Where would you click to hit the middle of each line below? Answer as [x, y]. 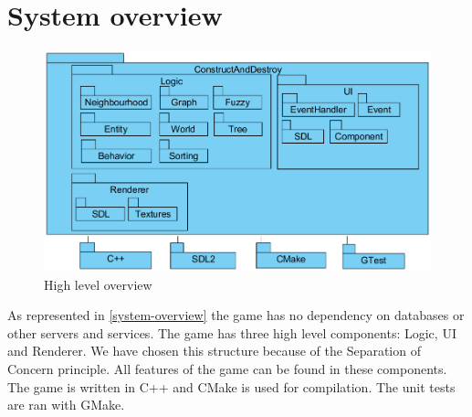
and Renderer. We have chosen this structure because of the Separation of [214, 351]
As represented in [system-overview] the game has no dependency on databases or [236, 315]
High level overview [98, 284]
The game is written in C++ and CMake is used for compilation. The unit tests [231, 386]
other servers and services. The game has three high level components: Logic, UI [232, 332]
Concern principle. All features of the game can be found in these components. [227, 369]
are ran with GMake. [66, 405]
